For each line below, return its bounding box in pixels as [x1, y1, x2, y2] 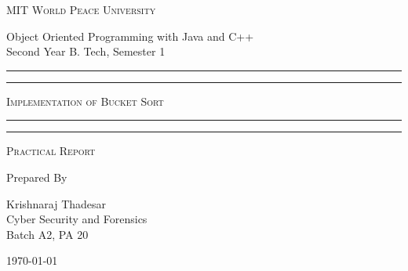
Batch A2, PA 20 [6, 226, 89, 242]
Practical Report [6, 143, 96, 159]
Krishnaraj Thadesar [6, 195, 107, 211]
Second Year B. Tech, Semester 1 [6, 43, 166, 60]
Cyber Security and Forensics [6, 211, 148, 227]
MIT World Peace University [6, 2, 156, 17]
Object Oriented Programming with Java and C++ [6, 27, 254, 44]
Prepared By [6, 168, 67, 185]
